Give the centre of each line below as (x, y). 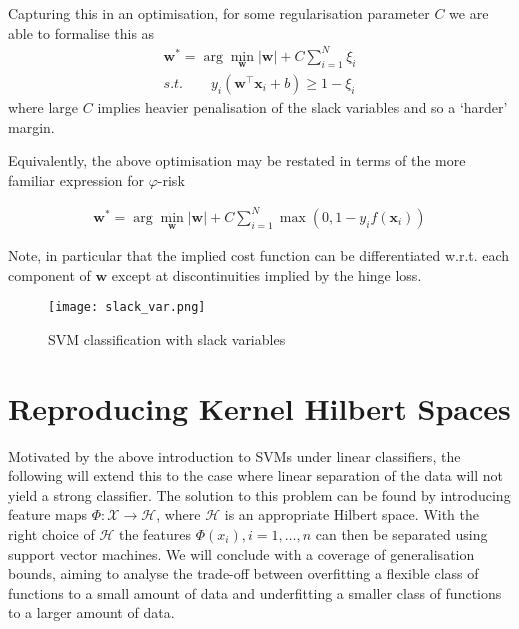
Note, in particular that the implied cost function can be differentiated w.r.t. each (259, 255)
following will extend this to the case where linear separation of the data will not (256, 475)
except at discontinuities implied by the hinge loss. (266, 274)
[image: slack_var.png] (127, 307)
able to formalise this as (81, 32)
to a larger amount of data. (91, 612)
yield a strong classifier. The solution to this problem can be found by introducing (259, 494)
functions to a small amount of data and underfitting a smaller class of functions (255, 592)
